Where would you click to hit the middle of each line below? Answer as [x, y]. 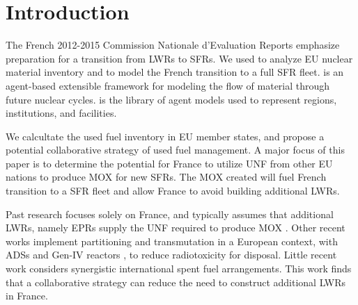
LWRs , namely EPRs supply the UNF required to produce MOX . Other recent [176, 228]
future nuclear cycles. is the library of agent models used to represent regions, [171, 99]
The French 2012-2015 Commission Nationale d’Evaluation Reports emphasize [173, 45]
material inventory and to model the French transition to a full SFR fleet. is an [175, 72]
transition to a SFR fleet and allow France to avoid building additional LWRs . [173, 191]
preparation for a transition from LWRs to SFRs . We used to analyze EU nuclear [179, 58]
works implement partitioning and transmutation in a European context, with [172, 241]
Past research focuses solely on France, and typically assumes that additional [170, 214]
